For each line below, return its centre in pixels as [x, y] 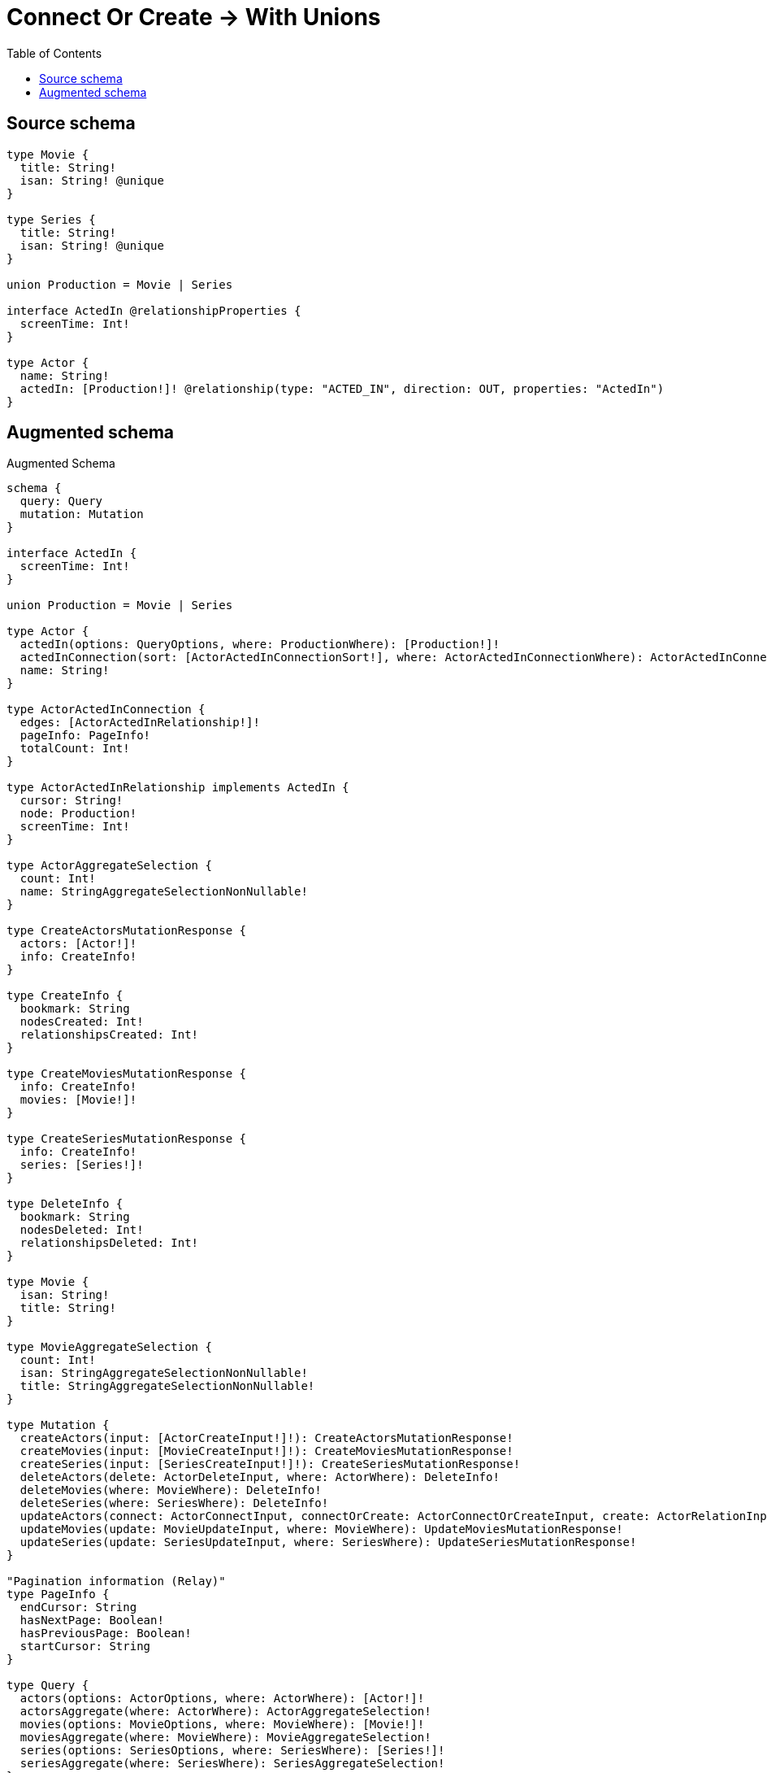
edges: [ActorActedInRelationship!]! [140, 723]
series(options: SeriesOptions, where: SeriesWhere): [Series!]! [232, 1751]
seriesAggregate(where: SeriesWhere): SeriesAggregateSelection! [232, 1764]
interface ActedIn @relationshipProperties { [154, 310]
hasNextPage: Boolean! [92, 1621]
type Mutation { [58, 1425]
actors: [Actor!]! [78, 944]
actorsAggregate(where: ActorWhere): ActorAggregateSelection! [225, 1712]
